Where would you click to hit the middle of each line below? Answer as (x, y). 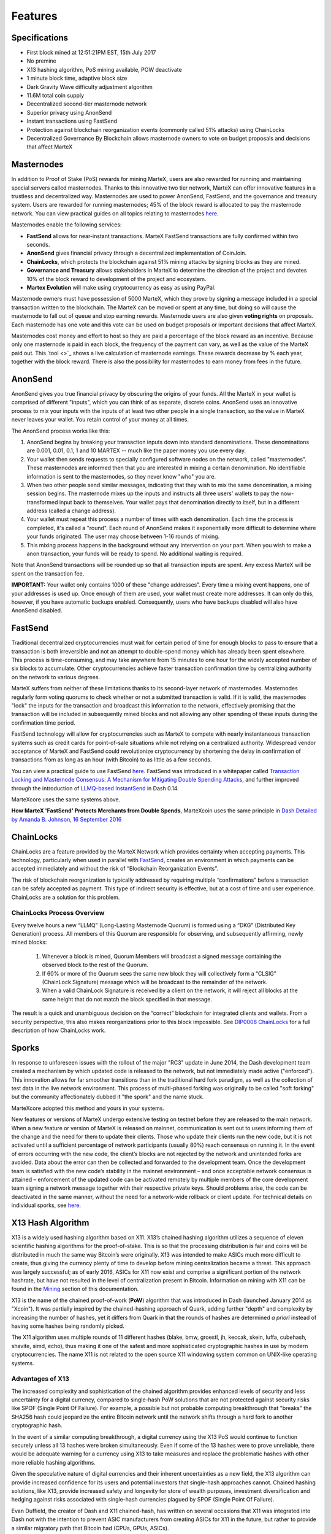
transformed (42, 502)
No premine (41, 61)
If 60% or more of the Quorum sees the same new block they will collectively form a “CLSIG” (159, 973)
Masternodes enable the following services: (67, 225)
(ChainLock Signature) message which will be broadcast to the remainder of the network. (155, 982)
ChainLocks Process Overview (58, 913)
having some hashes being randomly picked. (68, 1326)
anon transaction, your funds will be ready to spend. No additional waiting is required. (135, 554)
